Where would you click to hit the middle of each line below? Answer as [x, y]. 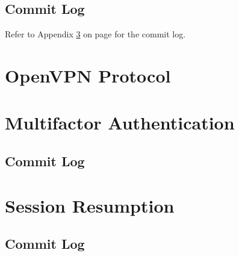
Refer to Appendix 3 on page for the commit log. [95, 34]
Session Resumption [90, 205]
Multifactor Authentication [120, 123]
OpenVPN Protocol [88, 75]
